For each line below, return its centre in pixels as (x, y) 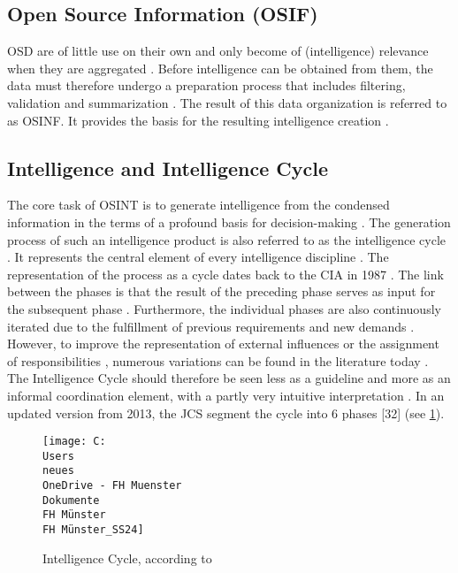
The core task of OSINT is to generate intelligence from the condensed (198, 205)
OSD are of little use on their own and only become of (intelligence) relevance (218, 51)
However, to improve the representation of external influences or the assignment (223, 344)
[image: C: (74, 442)
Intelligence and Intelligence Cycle (168, 168)
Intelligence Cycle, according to (127, 558)
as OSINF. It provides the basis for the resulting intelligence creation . (198, 120)
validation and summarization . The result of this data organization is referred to (227, 102)
